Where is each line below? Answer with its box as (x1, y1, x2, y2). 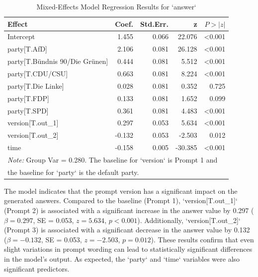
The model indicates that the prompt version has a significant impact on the (4, 185, 238, 196)
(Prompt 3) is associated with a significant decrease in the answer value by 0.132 (4, 224, 250, 235)
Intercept (7, 31, 35, 42)
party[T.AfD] (7, 44, 47, 54)
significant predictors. (4, 263, 70, 274)
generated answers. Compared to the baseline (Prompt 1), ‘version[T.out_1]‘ (4, 195, 238, 206)
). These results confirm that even (151, 234, 254, 244)
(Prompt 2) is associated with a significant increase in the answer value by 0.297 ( (4, 205, 254, 215)
